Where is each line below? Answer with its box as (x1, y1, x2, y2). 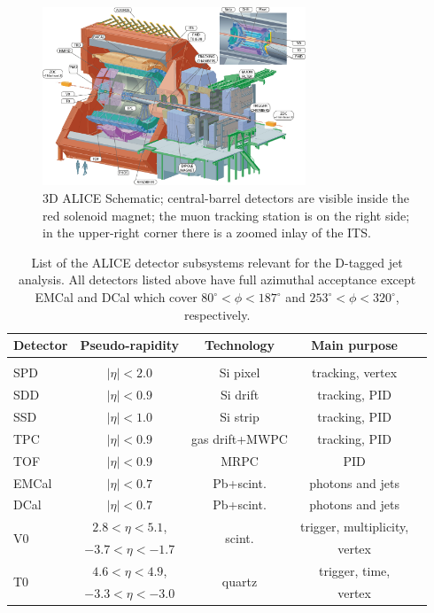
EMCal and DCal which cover (35, 288, 198, 306)
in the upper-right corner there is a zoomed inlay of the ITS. (43, 223, 371, 242)
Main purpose (311, 336, 398, 354)
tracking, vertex (312, 363, 398, 382)
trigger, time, (318, 561, 391, 579)
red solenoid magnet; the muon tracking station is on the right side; (43, 206, 410, 224)
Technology (205, 336, 275, 354)
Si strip (220, 407, 260, 425)
